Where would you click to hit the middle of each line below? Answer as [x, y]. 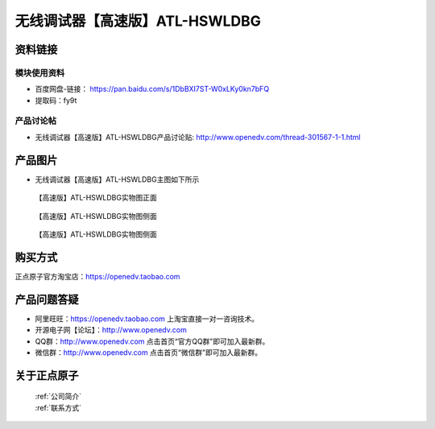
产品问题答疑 [47, 299]
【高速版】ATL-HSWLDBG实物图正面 [96, 198]
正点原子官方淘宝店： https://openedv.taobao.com [97, 276]
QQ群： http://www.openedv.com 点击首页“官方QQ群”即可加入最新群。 [152, 341]
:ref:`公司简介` [58, 396]
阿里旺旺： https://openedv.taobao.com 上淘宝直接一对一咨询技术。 [147, 319]
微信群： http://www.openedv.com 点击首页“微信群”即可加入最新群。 [148, 352]
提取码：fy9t [56, 100]
